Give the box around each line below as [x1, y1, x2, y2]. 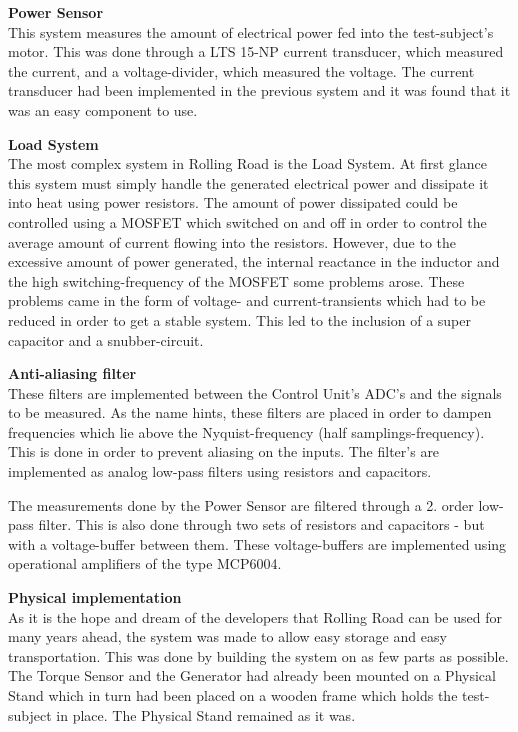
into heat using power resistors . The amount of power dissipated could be [8, 192, 458, 213]
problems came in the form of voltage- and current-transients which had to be [8, 290, 486, 311]
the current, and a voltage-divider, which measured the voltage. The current [8, 60, 475, 81]
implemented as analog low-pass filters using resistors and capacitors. [8, 461, 432, 482]
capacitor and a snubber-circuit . [8, 329, 204, 350]
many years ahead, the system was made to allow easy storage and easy [8, 626, 447, 647]
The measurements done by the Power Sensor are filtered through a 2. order [8, 494, 474, 515]
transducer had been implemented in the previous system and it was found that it [8, 80, 511, 101]
